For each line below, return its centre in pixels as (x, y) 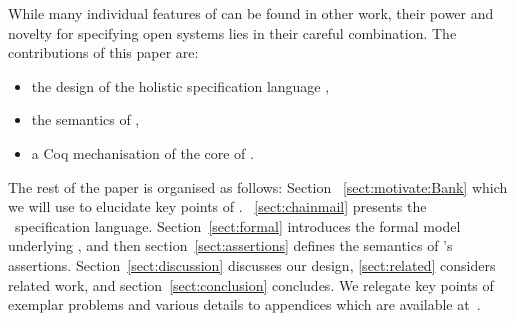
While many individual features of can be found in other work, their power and (251, 13)
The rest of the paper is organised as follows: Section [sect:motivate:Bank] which (258, 186)
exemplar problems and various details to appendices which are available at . (244, 304)
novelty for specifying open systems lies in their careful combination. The (232, 32)
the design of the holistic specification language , (180, 85)
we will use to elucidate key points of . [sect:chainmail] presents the (217, 206)
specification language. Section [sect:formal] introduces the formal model (237, 225)
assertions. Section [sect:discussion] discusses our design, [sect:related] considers (252, 264)
